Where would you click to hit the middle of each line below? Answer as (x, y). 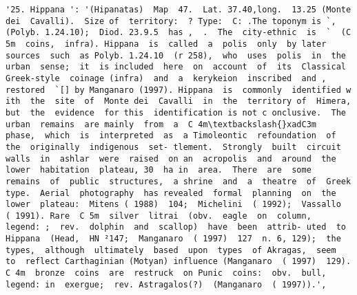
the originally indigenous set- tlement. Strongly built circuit (173, 147)
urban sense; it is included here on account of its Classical (176, 67)
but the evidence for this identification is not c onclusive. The (176, 112)
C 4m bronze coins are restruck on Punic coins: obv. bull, (166, 273)
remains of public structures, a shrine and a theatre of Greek (178, 181)
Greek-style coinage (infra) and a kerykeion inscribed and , (166, 78)
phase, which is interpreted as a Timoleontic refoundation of (171, 136)
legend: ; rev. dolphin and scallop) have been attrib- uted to (176, 227)
